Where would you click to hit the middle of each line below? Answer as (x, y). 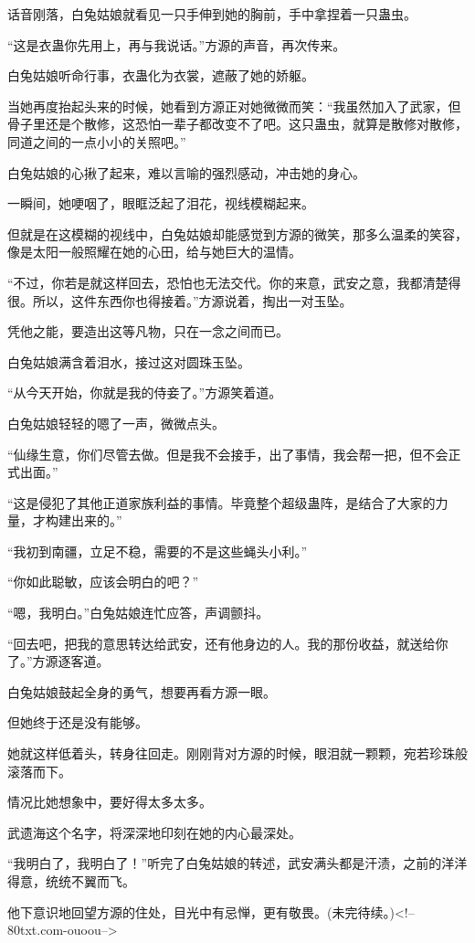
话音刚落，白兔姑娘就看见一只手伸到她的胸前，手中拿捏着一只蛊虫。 (212, 14)
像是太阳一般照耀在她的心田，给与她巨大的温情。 (154, 252)
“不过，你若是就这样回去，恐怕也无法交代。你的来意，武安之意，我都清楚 (228, 282)
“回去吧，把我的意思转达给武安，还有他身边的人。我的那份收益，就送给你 (228, 643)
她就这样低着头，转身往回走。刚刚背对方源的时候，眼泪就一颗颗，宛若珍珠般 (237, 753)
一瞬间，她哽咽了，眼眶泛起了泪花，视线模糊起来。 (161, 203)
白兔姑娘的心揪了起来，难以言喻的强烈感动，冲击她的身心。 (186, 172)
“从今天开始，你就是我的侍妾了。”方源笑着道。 (145, 392)
